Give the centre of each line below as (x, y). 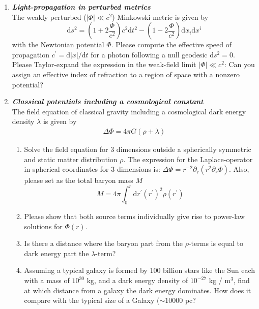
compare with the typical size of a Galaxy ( (92, 300)
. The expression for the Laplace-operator (188, 159)
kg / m (220, 280)
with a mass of (47, 280)
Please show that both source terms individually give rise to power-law (134, 216)
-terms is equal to (216, 243)
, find (241, 280)
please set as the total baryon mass (79, 180)
